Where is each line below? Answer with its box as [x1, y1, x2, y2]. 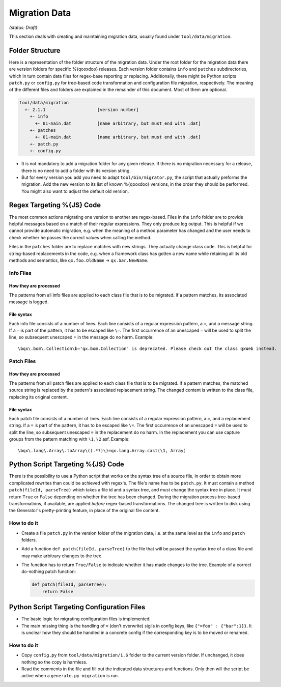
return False [42, 589, 74, 594]
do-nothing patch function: [21, 569, 76, 574]
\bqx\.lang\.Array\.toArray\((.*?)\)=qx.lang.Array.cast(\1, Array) [18, 448, 186, 453]
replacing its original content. [9, 394, 68, 400]
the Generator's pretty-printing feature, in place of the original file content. [9, 508, 160, 514]
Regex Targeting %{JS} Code [9, 201, 101, 209]
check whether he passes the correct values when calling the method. [9, 234, 152, 240]
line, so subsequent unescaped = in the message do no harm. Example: [9, 334, 154, 340]
